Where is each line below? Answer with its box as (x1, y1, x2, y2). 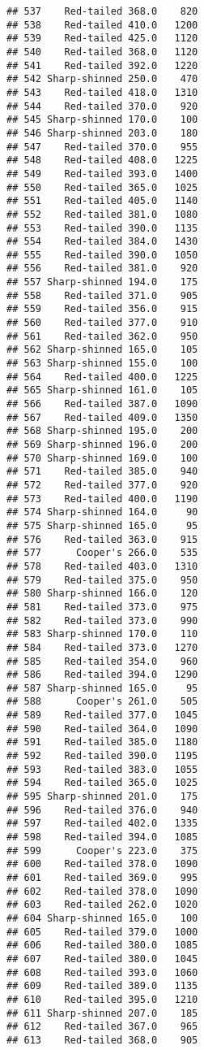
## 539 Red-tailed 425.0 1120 (6, 33, 198, 45)
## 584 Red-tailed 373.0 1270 (6, 641, 198, 653)
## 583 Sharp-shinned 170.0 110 (6, 628, 198, 640)
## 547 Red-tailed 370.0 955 (6, 141, 198, 153)
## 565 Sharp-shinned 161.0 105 (6, 384, 198, 397)
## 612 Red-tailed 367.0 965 (6, 1021, 198, 1033)
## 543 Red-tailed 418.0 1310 (6, 86, 198, 98)
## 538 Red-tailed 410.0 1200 (6, 19, 198, 31)
